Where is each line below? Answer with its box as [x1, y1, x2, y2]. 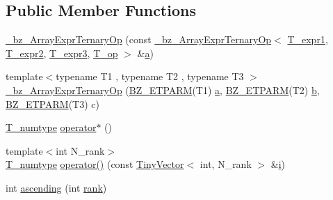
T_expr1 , [287, 32, 328, 47]
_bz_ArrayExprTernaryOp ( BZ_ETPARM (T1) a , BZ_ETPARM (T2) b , [6, 82, 320, 97]
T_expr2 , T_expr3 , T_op [6, 45, 118, 60]
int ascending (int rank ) [6, 180, 107, 194]
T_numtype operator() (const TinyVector [6, 157, 184, 171]
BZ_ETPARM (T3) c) [6, 96, 99, 111]
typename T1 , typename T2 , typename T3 [56, 69, 244, 84]
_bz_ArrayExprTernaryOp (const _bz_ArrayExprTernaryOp [6, 32, 272, 47]
